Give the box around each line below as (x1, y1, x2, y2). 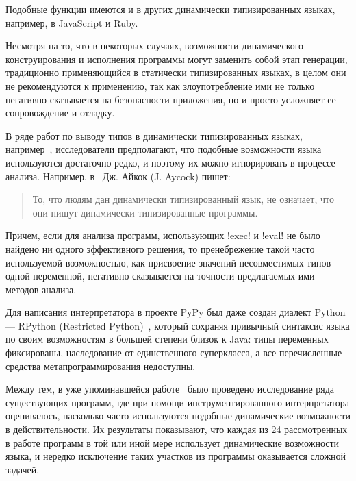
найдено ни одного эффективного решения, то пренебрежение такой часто (5, 241, 315, 256)
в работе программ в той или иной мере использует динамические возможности (5, 435, 340, 449)
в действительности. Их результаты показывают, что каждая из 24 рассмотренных (5, 422, 348, 436)
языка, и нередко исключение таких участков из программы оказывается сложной (5, 449, 346, 463)
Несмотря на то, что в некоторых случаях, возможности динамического (5, 38, 304, 53)
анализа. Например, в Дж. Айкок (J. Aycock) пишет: (5, 169, 231, 183)
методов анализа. (5, 282, 77, 296)
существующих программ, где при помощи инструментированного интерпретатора (5, 395, 349, 409)
